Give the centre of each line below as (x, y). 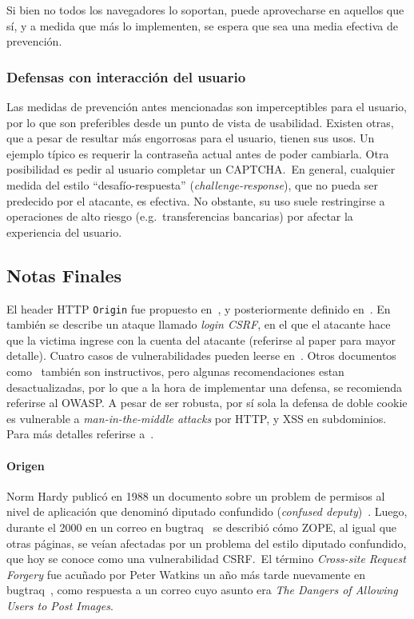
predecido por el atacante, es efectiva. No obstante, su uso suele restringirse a (196, 200)
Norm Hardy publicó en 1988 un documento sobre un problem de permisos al (196, 495)
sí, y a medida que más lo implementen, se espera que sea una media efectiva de (202, 25)
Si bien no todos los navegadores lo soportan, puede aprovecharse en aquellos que (205, 10)
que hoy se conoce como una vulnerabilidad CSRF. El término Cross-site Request (206, 559)
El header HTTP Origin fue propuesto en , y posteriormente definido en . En (199, 308)
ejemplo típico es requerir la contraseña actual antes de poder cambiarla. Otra (198, 153)
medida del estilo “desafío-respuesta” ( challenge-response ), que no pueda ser (192, 184)
